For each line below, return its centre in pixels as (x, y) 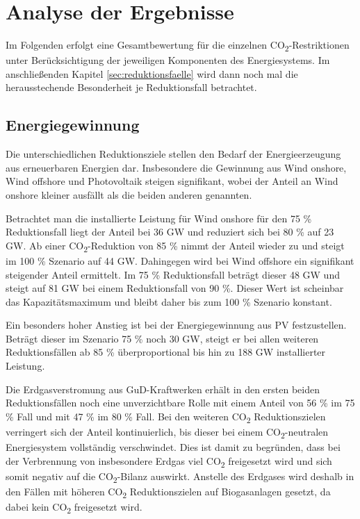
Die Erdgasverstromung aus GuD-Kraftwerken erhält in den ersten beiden (163, 389)
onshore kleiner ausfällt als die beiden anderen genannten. (129, 195)
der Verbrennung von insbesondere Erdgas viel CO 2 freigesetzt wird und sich (169, 461)
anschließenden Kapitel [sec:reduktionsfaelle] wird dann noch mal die (152, 73)
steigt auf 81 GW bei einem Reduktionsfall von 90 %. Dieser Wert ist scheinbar (175, 288)
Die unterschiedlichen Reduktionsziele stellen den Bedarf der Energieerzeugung (173, 154)
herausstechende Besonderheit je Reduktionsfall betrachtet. (131, 87)
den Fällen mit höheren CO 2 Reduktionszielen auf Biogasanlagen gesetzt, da (168, 492)
